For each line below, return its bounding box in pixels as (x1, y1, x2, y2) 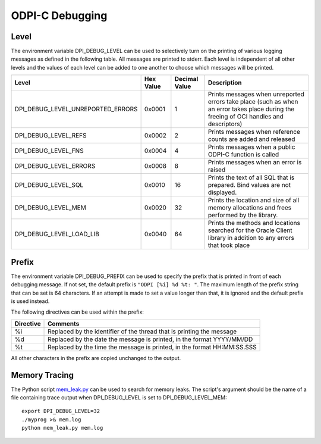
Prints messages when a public (208, 143, 295, 151)
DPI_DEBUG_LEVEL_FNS (14, 146, 84, 155)
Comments (48, 319, 80, 327)
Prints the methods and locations (208, 219, 300, 227)
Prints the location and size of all (208, 196, 300, 205)
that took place (208, 241, 250, 249)
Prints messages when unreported (208, 90, 304, 98)
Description (208, 79, 242, 87)
